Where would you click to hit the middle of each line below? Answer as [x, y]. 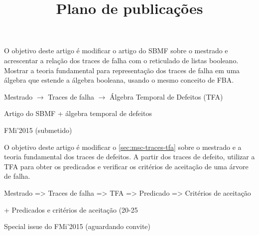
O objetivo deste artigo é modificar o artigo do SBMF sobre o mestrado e [116, 51]
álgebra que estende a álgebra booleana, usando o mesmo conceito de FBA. [119, 80]
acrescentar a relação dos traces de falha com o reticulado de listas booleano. [121, 60]
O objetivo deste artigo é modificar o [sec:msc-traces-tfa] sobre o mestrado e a [123, 147]
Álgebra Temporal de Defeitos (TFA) [166, 96]
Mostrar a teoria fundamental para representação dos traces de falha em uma [122, 70]
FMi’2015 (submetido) [38, 130]
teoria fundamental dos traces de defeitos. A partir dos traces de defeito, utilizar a [129, 157]
